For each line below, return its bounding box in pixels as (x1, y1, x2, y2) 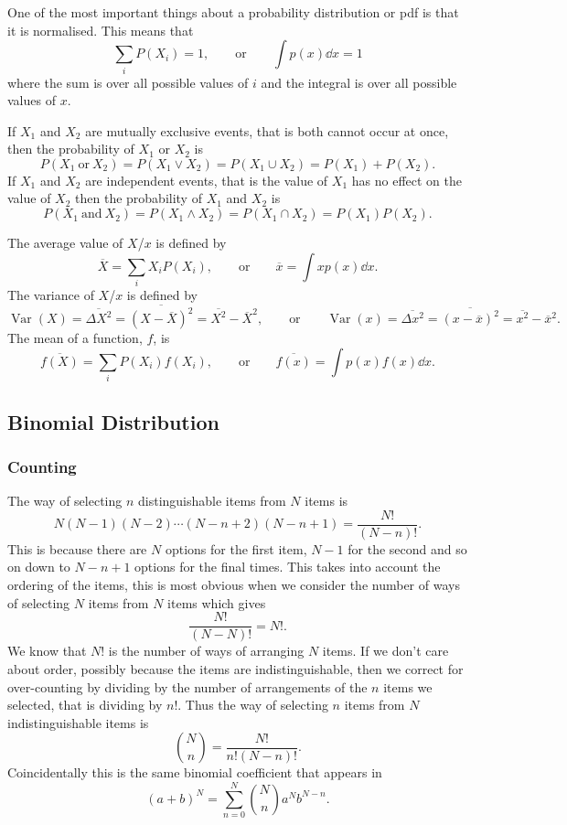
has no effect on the (351, 170, 462, 189)
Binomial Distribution (7, 407, 219, 435)
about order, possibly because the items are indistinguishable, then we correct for (7, 659, 464, 678)
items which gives (167, 593, 266, 612)
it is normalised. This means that (7, 20, 194, 39)
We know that (7, 641, 87, 660)
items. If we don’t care (322, 641, 449, 660)
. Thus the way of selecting (177, 695, 328, 714)
